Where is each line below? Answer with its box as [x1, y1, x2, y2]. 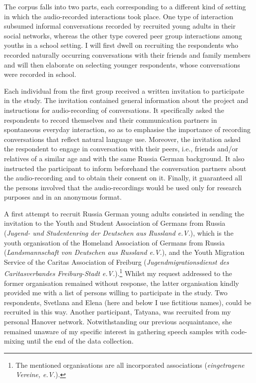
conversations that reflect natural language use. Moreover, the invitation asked [4, 134, 241, 144]
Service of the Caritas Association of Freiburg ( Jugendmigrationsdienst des [4, 256, 229, 267]
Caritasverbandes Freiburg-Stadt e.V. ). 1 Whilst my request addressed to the [4, 267, 232, 279]
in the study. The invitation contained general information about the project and [4, 95, 249, 105]
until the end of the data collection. [27, 336, 134, 346]
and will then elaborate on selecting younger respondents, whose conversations [4, 59, 240, 70]
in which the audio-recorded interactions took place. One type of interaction [4, 11, 233, 21]
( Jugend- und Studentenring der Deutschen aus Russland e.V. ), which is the [4, 228, 234, 238]
